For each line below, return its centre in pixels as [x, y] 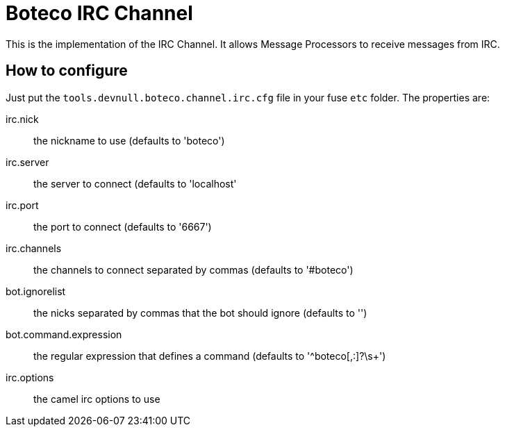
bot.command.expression [64, 334]
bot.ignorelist [36, 291]
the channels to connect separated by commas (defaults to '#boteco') [193, 269]
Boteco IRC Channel [99, 13]
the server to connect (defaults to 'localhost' [135, 183]
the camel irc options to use [97, 399]
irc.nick [22, 119]
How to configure [67, 71]
